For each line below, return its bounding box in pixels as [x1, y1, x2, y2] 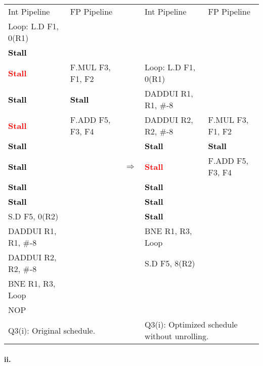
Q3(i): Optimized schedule [145, 318, 238, 330]
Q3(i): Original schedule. [8, 324, 96, 336]
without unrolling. [145, 330, 209, 342]
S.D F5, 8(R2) [145, 257, 195, 269]
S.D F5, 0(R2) [8, 210, 59, 222]
